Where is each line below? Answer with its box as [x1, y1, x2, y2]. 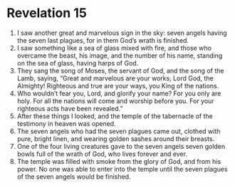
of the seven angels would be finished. [16, 172, 131, 181]
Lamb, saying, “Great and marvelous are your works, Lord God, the [16, 73, 214, 83]
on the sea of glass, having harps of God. [16, 58, 139, 67]
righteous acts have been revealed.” [16, 104, 123, 113]
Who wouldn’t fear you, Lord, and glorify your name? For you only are [16, 89, 221, 98]
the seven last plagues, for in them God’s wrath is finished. [16, 36, 189, 44]
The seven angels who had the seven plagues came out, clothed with [16, 127, 221, 135]
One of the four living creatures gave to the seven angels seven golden [16, 142, 226, 150]
